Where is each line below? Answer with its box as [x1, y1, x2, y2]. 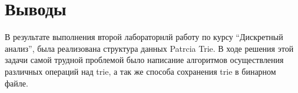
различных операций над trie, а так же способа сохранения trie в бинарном [5, 65, 276, 77]
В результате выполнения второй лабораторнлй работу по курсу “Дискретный [5, 31, 283, 43]
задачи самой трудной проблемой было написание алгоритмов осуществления [5, 54, 284, 66]
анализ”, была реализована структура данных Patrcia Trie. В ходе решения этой [5, 42, 294, 54]
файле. [5, 77, 28, 89]
